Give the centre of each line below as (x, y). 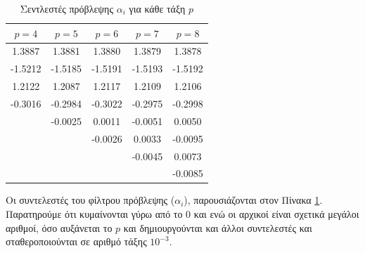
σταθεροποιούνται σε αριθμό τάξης (76, 241)
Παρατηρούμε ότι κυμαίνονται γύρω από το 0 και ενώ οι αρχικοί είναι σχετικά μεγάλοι (182, 214)
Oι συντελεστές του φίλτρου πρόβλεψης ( (90, 200)
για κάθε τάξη (157, 8)
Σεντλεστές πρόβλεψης (66, 8)
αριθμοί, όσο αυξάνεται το (59, 227)
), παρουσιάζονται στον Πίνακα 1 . (253, 200)
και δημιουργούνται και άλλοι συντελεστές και (218, 227)
